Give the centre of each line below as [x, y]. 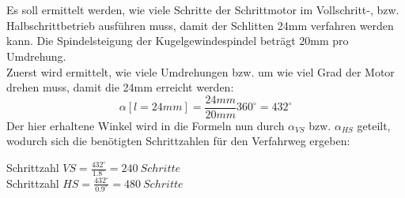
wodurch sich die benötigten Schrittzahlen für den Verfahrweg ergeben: [178, 141]
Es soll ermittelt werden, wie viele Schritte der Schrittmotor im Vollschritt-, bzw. [203, 10]
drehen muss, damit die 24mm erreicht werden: [120, 87]
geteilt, [374, 125]
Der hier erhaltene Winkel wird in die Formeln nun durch [146, 125]
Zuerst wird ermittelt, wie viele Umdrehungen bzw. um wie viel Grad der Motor [201, 71]
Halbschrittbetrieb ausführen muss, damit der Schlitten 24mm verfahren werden [200, 25]
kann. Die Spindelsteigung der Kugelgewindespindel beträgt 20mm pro [178, 41]
